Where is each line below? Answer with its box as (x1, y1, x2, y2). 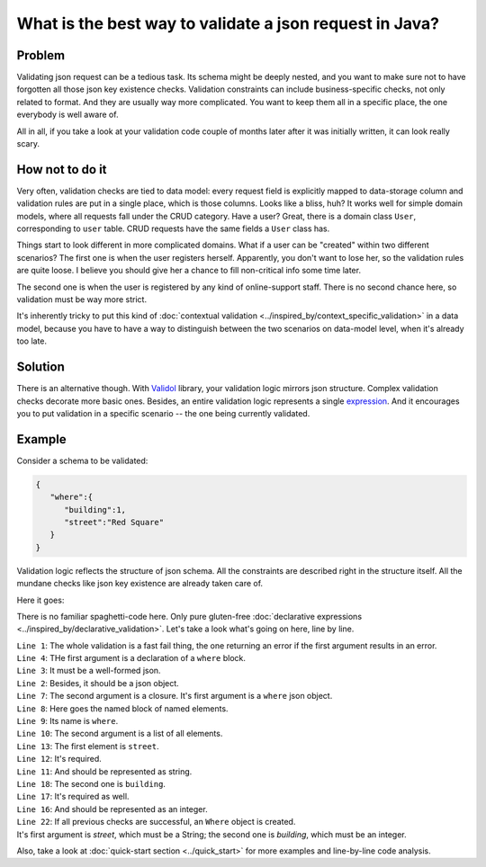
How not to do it (16, 162, 107, 177)
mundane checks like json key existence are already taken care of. (16, 578, 264, 589)
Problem (16, 48, 66, 63)
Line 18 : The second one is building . (16, 778, 166, 789)
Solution (16, 360, 65, 375)
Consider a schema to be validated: (16, 455, 148, 466)
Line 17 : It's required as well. (16, 791, 130, 802)
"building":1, (64, 505, 126, 514)
